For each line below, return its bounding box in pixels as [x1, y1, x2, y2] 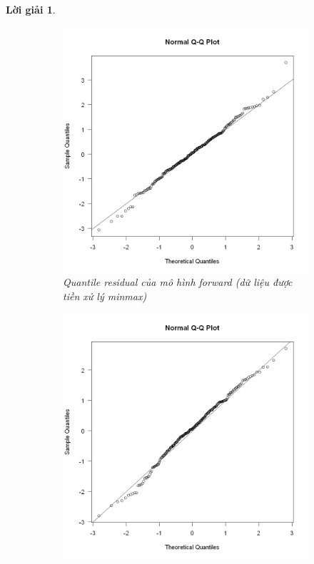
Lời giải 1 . [6, 2, 56, 16]
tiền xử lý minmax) [63, 288, 147, 303]
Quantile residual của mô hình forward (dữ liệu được [63, 275, 293, 289]
